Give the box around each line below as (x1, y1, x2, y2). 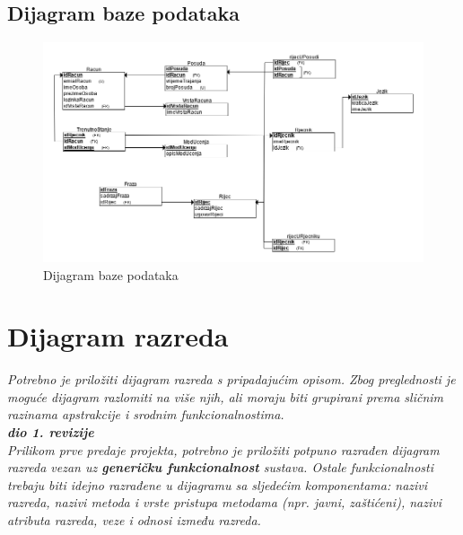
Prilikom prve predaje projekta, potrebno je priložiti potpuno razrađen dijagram (7, 440, 440, 459)
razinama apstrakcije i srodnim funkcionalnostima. (7, 405, 284, 424)
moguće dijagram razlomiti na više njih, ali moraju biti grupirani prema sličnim (7, 387, 444, 406)
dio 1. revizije (7, 423, 94, 442)
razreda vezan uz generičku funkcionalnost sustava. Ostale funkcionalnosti (7, 458, 434, 477)
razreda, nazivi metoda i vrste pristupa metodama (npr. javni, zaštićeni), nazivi (7, 493, 441, 512)
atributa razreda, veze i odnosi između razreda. (7, 510, 261, 529)
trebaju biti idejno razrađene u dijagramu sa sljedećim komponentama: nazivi (7, 475, 428, 494)
